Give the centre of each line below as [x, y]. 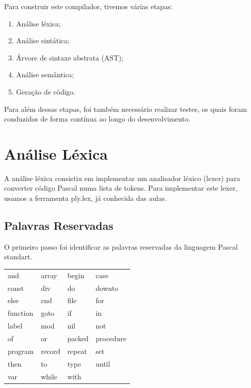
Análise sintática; [43, 40]
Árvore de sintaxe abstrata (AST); [70, 57]
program [21, 351]
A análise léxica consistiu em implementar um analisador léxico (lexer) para [122, 178]
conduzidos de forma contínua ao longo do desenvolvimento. [97, 119]
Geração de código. [46, 91]
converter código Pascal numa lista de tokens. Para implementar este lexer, [121, 188]
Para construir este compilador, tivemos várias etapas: [88, 6]
